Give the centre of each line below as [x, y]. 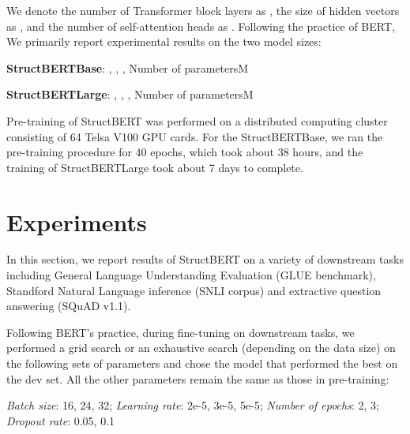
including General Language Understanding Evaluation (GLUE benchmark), [191, 275]
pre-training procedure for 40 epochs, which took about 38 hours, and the [185, 152]
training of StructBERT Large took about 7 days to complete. [155, 167]
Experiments [77, 221]
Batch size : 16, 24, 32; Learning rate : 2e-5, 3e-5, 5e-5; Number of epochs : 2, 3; [193, 405]
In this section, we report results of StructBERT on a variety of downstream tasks [205, 259]
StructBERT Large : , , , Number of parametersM [130, 94]
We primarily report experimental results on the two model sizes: [164, 41]
